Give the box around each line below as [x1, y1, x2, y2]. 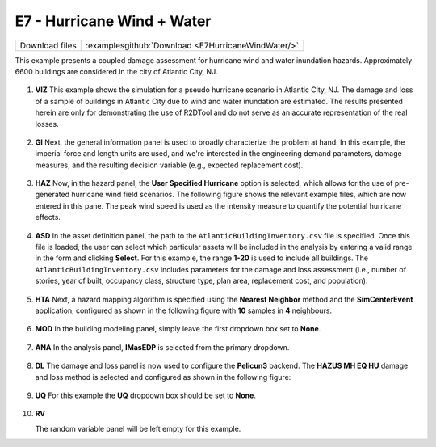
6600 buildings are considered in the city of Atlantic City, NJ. [15, 66, 218, 76]
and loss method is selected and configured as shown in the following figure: [35, 372, 291, 382]
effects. [35, 213, 61, 222]
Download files [19, 40, 77, 51]
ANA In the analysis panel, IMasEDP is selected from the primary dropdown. [35, 342, 290, 352]
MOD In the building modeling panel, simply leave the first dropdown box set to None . [35, 324, 321, 334]
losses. [35, 119, 60, 129]
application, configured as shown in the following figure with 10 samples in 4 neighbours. [35, 306, 333, 315]
